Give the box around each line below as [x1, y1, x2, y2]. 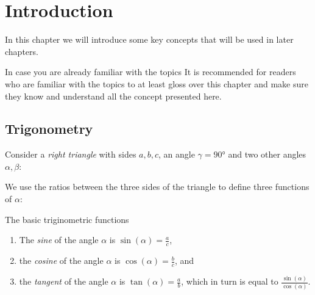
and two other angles [228, 148, 306, 161]
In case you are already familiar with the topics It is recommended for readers [5, 65, 296, 78]
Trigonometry [5, 119, 93, 138]
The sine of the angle [19, 233, 99, 246]
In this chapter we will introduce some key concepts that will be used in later [5, 33, 294, 46]
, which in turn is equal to [181, 275, 278, 288]
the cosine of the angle [19, 254, 104, 267]
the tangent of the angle [19, 275, 108, 288]
